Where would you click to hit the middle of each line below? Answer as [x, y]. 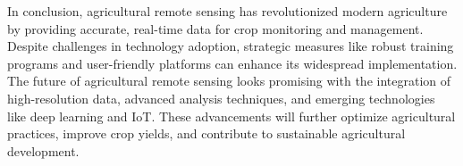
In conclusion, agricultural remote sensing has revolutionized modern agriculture [227, 11]
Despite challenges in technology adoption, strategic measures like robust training [231, 46]
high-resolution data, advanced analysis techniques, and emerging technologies [221, 98]
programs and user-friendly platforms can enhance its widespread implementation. [232, 63]
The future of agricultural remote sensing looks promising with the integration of [229, 81]
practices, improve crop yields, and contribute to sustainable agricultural [206, 133]
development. [43, 150]
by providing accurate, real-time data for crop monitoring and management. [215, 28]
